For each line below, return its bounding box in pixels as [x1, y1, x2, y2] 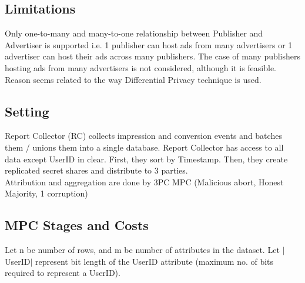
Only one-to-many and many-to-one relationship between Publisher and [5, 27, 263, 39]
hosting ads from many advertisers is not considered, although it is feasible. [5, 61, 276, 74]
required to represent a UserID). [5, 267, 120, 279]
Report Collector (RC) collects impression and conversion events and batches [5, 129, 282, 142]
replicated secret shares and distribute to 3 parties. [5, 164, 188, 177]
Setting [5, 102, 49, 120]
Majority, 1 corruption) [5, 187, 88, 199]
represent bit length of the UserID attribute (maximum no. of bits [35, 255, 274, 267]
